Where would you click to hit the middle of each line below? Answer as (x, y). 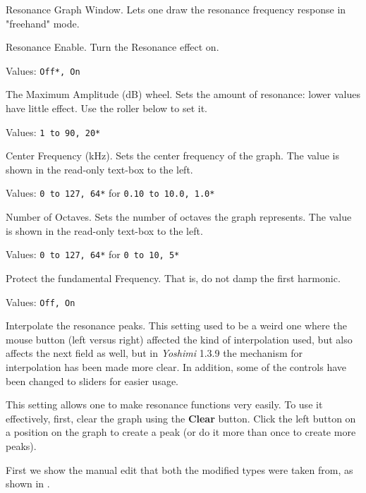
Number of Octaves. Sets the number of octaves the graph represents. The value (179, 217)
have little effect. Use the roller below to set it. (107, 108)
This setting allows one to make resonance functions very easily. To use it (164, 404)
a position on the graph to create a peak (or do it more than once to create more (181, 432)
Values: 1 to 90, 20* (53, 132)
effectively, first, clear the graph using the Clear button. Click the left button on (181, 418)
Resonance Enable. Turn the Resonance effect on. (112, 47)
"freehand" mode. (43, 23)
